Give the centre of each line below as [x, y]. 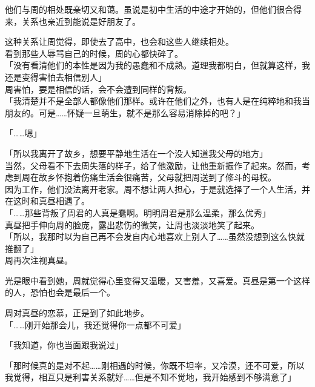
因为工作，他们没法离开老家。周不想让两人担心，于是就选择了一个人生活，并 [157, 189]
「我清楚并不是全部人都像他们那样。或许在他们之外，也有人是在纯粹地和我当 [157, 101]
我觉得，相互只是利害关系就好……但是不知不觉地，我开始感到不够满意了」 [151, 377]
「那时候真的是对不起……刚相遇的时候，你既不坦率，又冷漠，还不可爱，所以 [155, 365]
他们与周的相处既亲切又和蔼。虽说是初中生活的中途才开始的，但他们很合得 [153, 9]
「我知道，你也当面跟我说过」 [64, 345]
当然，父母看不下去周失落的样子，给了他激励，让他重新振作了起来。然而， [153, 165]
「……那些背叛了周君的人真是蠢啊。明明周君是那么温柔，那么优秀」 [138, 212]
